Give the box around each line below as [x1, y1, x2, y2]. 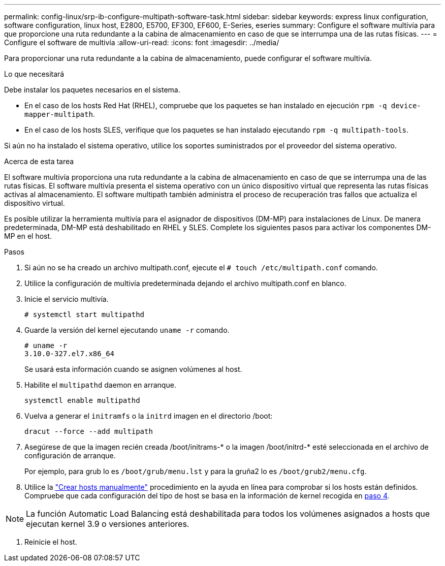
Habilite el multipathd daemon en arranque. [24, 381, 176, 389]
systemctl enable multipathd [24, 396, 140, 404]
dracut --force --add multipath [24, 427, 153, 435]
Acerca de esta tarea [4, 157, 74, 166]
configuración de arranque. [24, 451, 116, 460]
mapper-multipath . [24, 110, 95, 118]
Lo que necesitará [4, 70, 65, 78]
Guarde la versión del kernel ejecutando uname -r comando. [24, 326, 230, 334]
